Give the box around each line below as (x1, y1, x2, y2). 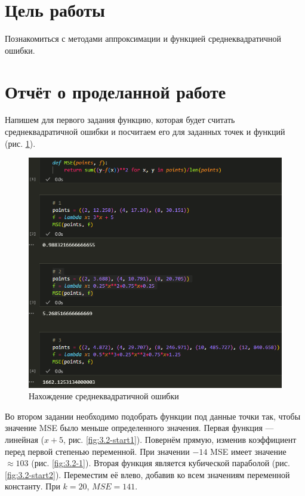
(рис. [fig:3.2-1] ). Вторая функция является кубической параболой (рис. (31, 457, 290, 469)
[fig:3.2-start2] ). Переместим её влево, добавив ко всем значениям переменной (5, 468, 290, 480)
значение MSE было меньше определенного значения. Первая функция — (5, 421, 274, 434)
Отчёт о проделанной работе (5, 79, 226, 103)
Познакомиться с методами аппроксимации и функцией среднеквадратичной (5, 32, 282, 45)
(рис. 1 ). (5, 137, 36, 149)
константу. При (5, 480, 60, 492)
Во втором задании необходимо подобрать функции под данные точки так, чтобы (5, 409, 301, 422)
